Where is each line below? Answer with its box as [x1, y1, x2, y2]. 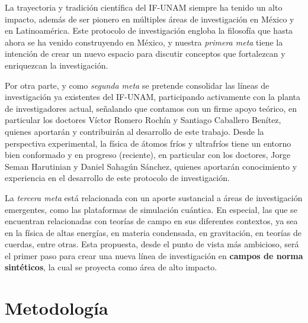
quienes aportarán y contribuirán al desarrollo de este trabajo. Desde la [5, 125, 264, 137]
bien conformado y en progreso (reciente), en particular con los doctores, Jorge [5, 148, 291, 161]
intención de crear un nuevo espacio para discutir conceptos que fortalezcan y [5, 47, 285, 60]
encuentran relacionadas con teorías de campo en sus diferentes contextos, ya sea [5, 215, 298, 227]
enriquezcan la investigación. [5, 59, 108, 71]
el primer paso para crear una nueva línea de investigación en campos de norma [5, 249, 303, 261]
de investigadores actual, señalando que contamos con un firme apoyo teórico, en [5, 102, 297, 114]
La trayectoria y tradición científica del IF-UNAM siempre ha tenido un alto [5, 1, 283, 13]
